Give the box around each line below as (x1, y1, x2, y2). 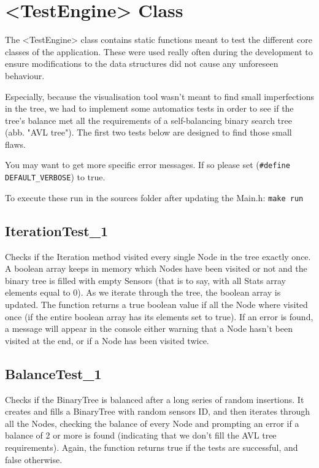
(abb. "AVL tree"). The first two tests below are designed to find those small (5, 126, 292, 139)
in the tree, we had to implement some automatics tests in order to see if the (5, 102, 294, 115)
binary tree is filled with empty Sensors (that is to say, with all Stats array (5, 274, 286, 286)
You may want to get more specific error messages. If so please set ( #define (5, 158, 290, 171)
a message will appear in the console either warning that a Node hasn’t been (5, 322, 293, 335)
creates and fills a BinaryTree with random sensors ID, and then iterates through (5, 405, 310, 418)
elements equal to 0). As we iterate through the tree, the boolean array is (5, 286, 281, 299)
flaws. (5, 137, 26, 150)
